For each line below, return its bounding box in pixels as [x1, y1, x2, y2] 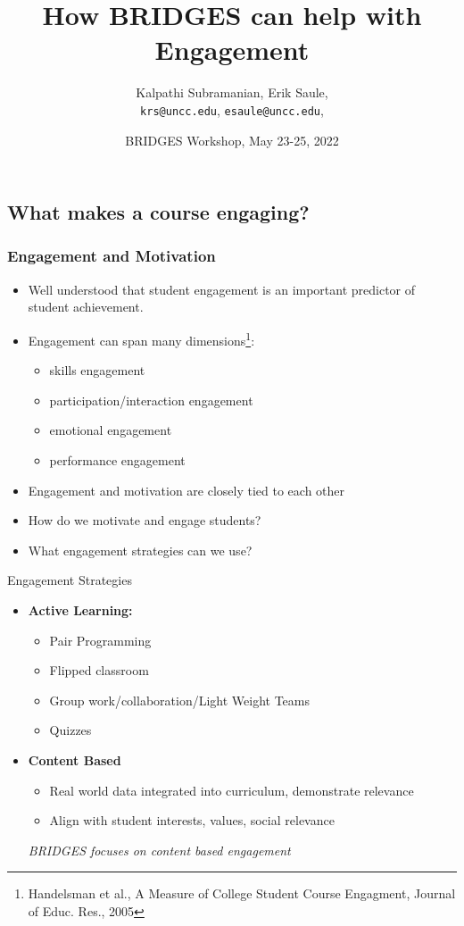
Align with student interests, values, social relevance [49, 811, 335, 830]
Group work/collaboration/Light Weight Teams [49, 690, 311, 709]
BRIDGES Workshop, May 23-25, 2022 [125, 130, 339, 149]
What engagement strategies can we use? [28, 540, 253, 559]
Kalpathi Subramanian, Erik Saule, [136, 83, 328, 102]
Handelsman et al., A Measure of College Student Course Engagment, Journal [28, 884, 456, 903]
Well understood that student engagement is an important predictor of [28, 279, 416, 298]
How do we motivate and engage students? [28, 511, 261, 530]
